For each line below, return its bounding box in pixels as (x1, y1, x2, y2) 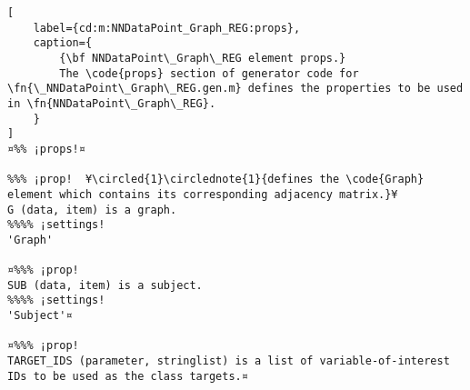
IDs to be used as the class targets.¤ (7, 369, 248, 383)
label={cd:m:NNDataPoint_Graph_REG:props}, (33, 21, 301, 35)
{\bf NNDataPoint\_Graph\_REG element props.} (59, 51, 346, 65)
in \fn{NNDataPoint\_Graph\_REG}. (7, 96, 216, 110)
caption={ (33, 36, 93, 50)
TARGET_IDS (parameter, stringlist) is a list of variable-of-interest (7, 355, 450, 368)
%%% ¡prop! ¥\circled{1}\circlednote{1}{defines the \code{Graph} (7, 173, 425, 186)
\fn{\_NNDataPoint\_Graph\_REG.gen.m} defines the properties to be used (7, 82, 464, 95)
